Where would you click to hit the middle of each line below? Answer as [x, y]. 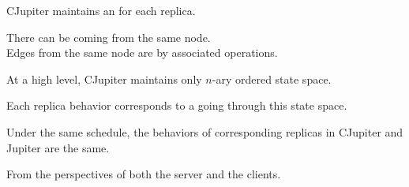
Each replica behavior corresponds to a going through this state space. [177, 105]
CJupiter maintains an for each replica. [101, 10]
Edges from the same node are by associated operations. [142, 52]
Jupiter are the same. [58, 147]
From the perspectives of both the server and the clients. [144, 174]
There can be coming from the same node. [109, 37]
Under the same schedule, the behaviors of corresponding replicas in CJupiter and [205, 131]
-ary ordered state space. [272, 79]
